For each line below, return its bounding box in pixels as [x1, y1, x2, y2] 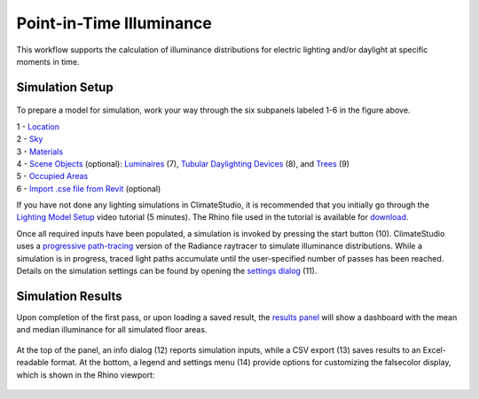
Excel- [422, 344, 447, 355]
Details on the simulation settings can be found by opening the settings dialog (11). [16, 266, 318, 277]
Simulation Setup [16, 80, 114, 95]
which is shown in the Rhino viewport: [16, 369, 155, 380]
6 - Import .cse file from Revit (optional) [16, 183, 161, 194]
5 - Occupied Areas [16, 171, 89, 182]
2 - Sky [16, 134, 43, 145]
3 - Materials [16, 146, 64, 157]
